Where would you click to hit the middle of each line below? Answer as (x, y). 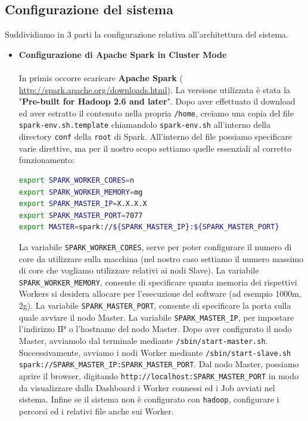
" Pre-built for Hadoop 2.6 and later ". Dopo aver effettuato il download (157, 101)
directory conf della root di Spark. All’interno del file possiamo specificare (155, 136)
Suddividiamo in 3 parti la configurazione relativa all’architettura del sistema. (147, 34)
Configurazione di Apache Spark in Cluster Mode (123, 54)
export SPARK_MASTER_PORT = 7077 (81, 215)
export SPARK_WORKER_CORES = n (77, 180)
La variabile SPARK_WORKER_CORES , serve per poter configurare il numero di (155, 246)
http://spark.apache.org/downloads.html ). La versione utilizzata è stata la (155, 89)
